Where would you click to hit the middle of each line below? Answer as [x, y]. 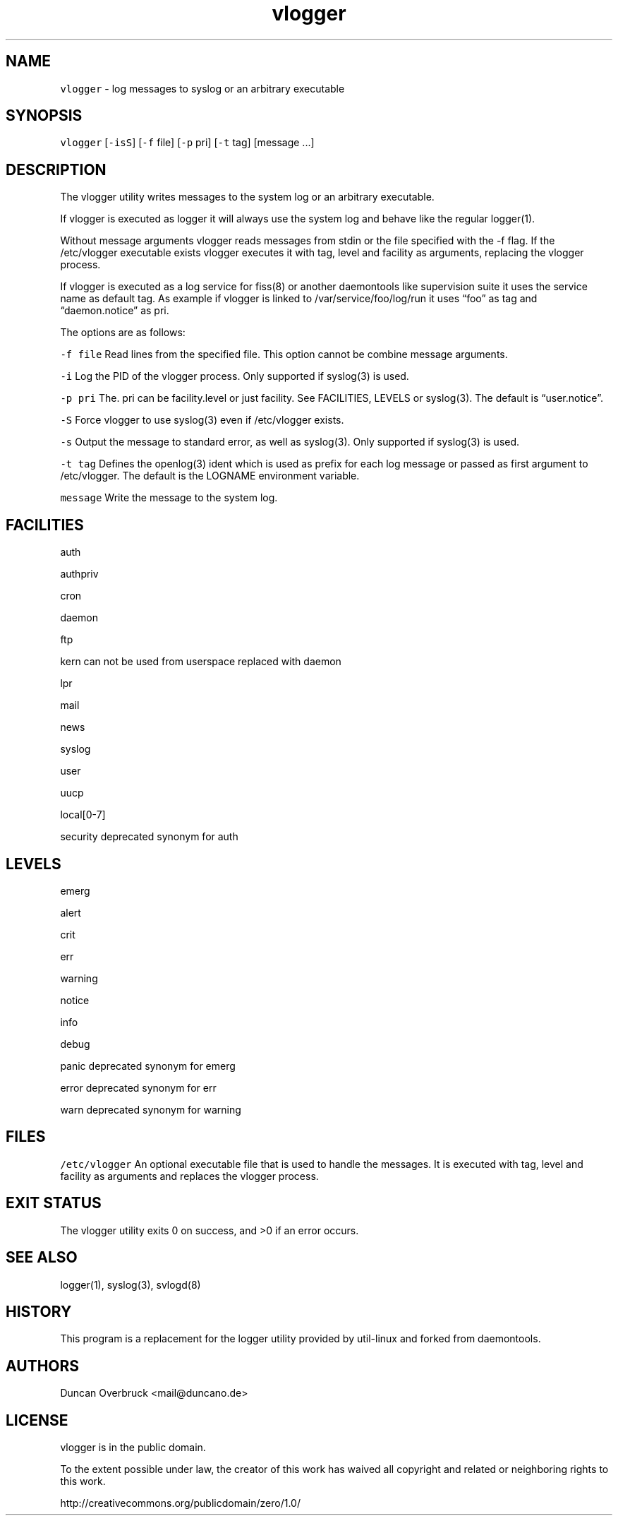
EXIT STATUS [54, 1203]
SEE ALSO [42, 1258]
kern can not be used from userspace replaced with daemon [201, 662]
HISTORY [39, 1311]
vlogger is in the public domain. [133, 1448]
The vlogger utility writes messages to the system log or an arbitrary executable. [247, 197]
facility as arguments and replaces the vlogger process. [189, 1176]
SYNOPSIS [44, 116]
